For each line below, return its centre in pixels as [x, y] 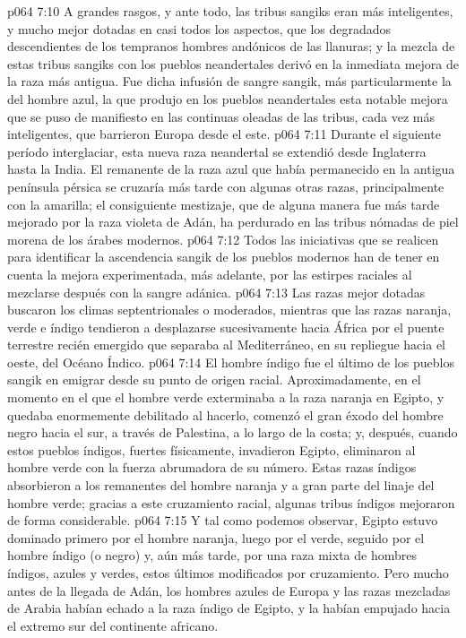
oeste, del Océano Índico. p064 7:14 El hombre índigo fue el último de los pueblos [231, 362]
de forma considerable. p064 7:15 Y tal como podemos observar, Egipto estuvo [223, 520]
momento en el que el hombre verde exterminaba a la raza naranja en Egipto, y [226, 397]
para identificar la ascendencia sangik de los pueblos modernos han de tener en [224, 257]
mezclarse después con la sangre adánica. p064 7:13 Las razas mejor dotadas [216, 292]
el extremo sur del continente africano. [113, 625]
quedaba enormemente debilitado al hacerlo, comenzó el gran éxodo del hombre [225, 414]
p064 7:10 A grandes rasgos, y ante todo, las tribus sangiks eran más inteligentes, [230, 11]
